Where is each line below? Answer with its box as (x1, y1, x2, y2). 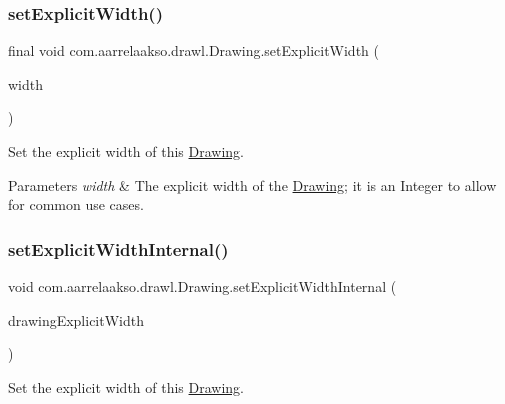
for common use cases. (8, 194, 144, 215)
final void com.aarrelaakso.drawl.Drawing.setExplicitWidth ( (8, 40, 379, 61)
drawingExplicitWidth (8, 309, 145, 330)
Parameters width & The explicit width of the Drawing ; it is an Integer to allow (8, 174, 497, 195)
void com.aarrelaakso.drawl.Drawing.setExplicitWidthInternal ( (8, 276, 397, 296)
